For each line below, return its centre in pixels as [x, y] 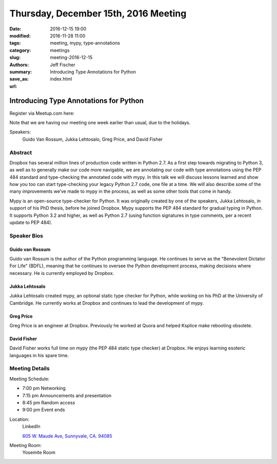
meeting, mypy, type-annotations [85, 43]
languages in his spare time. [39, 355]
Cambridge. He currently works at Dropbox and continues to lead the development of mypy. [107, 303]
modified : [20, 35]
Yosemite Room [39, 453]
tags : [15, 43]
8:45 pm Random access [49, 403]
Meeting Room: [26, 445]
